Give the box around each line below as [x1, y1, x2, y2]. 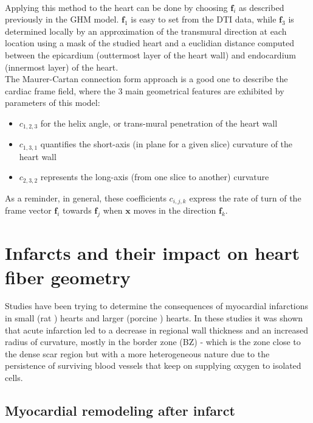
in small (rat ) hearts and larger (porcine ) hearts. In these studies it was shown [5, 312, 303, 324]
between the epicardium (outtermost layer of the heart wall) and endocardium [5, 48, 296, 61]
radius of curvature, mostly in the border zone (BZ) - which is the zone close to [5, 335, 301, 348]
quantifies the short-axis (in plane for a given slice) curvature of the [40, 138, 293, 150]
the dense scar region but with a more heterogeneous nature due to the [5, 347, 270, 360]
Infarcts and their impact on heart [5, 240, 300, 265]
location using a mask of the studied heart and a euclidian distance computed [5, 37, 294, 49]
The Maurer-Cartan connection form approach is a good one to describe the [5, 72, 288, 85]
